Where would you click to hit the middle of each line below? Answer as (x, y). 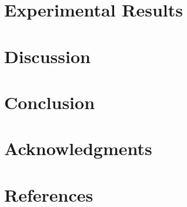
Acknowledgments (78, 148)
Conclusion (50, 102)
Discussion (47, 56)
